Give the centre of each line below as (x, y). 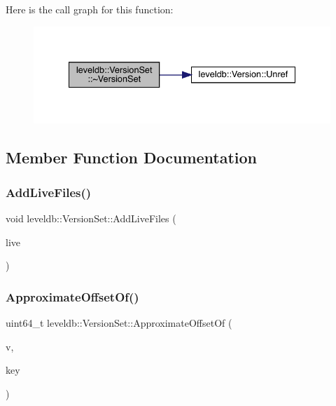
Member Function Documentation (132, 157)
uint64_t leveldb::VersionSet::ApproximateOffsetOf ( (119, 323)
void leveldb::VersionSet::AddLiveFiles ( (91, 218)
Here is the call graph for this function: (90, 9)
